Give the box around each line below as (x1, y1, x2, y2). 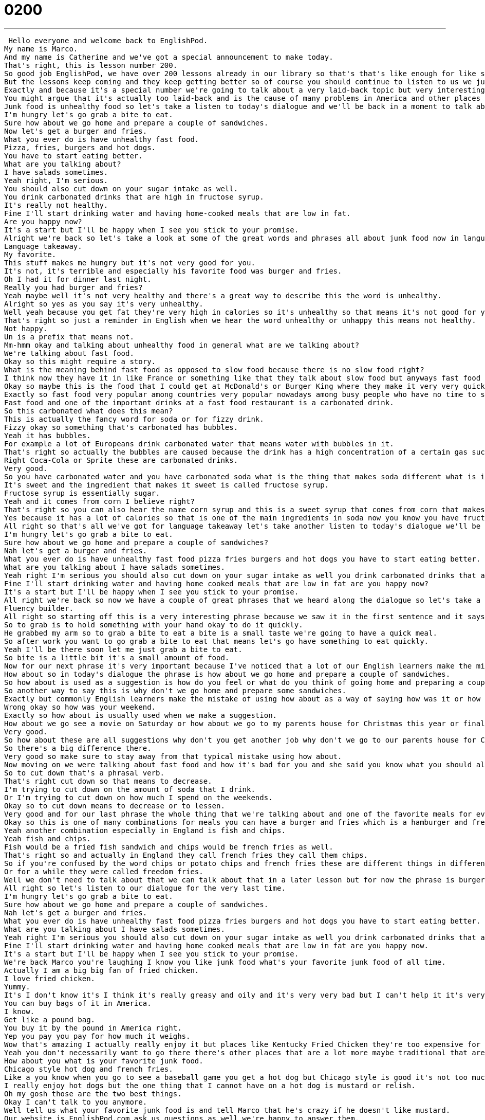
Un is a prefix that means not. (4, 332, 134, 341)
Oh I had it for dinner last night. (4, 275, 152, 283)
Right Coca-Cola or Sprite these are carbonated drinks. (4, 456, 238, 464)
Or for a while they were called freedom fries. (4, 867, 203, 876)
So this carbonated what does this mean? (4, 406, 173, 415)
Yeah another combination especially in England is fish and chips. (4, 826, 286, 835)
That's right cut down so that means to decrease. (4, 776, 212, 785)
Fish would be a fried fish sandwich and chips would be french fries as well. (4, 842, 333, 851)
